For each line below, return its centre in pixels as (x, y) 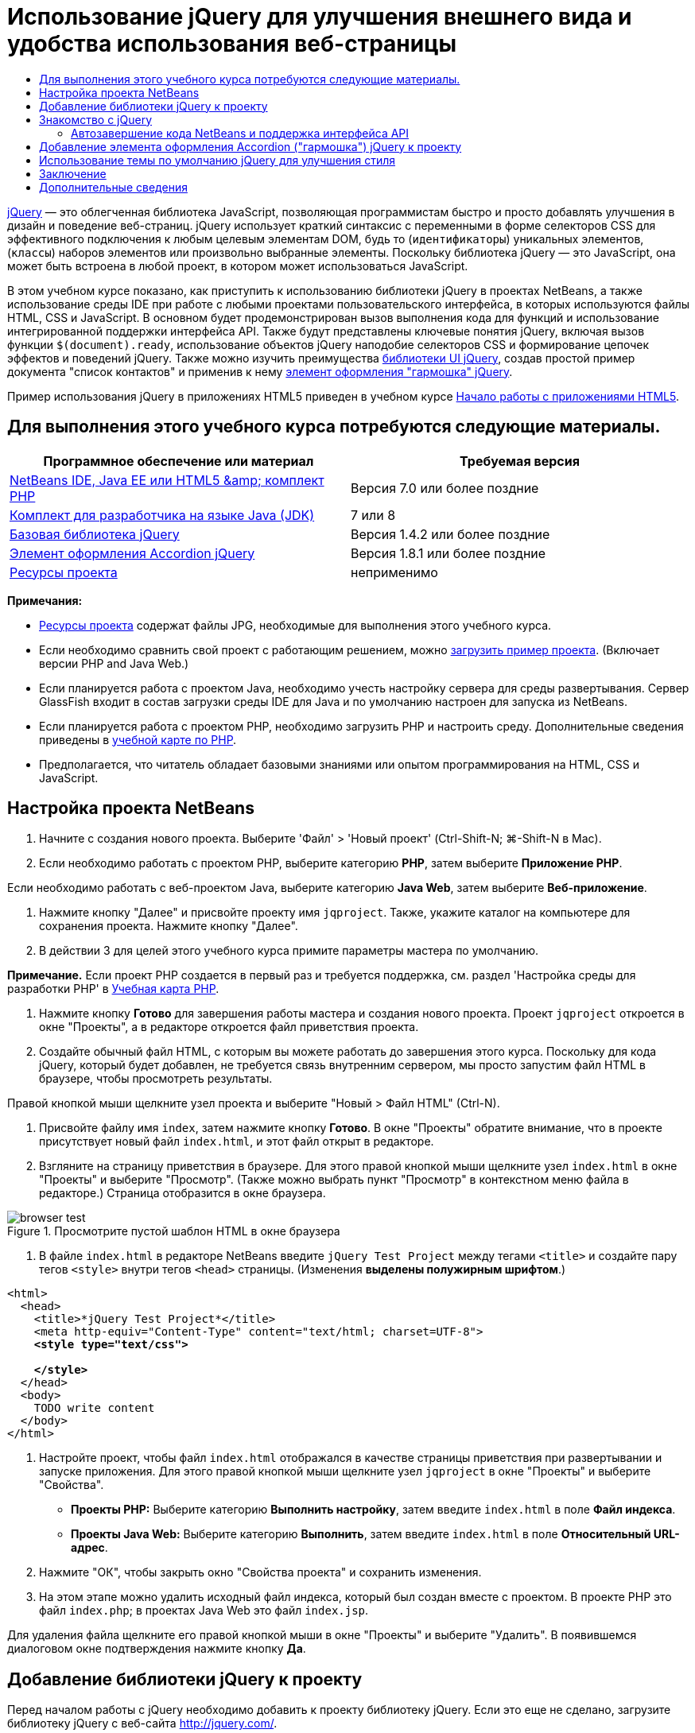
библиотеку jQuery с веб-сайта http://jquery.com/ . (142, 1723)
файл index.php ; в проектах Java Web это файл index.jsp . (204, 1611)
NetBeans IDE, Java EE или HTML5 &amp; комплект (167, 480)
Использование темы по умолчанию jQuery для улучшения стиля (217, 160)
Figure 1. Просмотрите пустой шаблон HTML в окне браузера (174, 1231)
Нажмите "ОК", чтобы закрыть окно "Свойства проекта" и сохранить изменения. (260, 1572)
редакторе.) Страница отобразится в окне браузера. (182, 1193)
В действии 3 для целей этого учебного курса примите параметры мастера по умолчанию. (289, 951)
